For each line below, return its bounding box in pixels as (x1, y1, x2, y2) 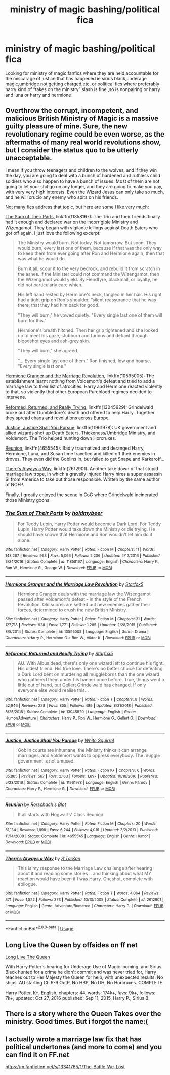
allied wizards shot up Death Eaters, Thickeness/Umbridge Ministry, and (5, 430, 156, 436)
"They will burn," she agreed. (17, 347, 79, 353)
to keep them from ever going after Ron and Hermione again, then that (17, 250, 164, 256)
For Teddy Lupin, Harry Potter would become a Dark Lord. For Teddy (17, 521, 161, 527)
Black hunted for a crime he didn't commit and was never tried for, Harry (5, 969, 157, 975)
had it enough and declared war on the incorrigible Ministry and (5, 219, 138, 225)
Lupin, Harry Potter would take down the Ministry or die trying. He (17, 526, 155, 532)
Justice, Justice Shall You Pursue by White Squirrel (5, 737, 114, 743)
